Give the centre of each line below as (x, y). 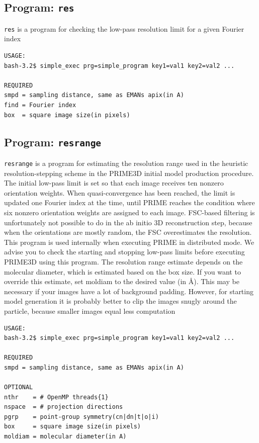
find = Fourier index (40, 105)
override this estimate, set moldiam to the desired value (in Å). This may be (122, 281)
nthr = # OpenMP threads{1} (56, 397)
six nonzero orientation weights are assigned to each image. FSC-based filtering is (129, 212)
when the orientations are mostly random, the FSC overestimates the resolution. (128, 232)
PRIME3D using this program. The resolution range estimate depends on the (123, 261)
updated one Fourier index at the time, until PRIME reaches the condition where (129, 202)
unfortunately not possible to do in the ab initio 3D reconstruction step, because (128, 222)
